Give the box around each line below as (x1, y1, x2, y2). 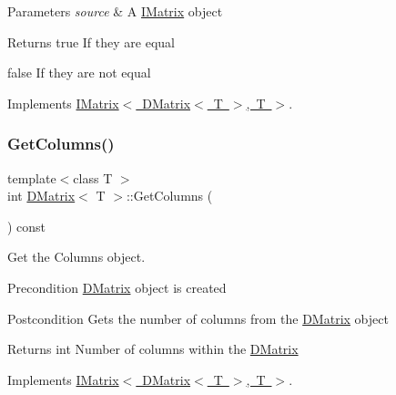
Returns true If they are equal (7, 32, 175, 51)
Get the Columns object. (7, 247, 146, 266)
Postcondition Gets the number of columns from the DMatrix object (7, 308, 389, 327)
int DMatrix (7, 186, 76, 205)
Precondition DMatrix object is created (7, 277, 227, 296)
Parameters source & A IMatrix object (7, 2, 223, 20)
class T (73, 168, 113, 187)
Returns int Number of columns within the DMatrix (7, 339, 299, 359)
